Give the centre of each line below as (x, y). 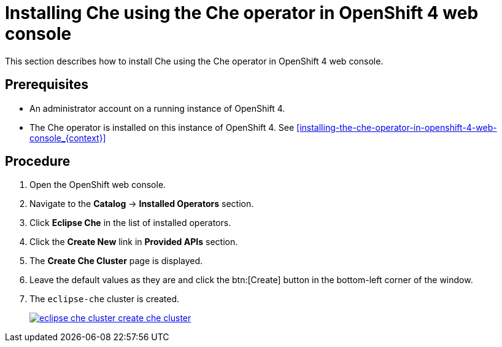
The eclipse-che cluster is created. (105, 299)
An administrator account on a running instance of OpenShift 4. (157, 108)
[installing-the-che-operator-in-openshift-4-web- (397, 127)
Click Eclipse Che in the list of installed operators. (130, 223)
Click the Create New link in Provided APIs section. (134, 242)
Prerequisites (47, 85)
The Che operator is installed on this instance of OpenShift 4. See (162, 127)
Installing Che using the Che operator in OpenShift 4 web (242, 13)
